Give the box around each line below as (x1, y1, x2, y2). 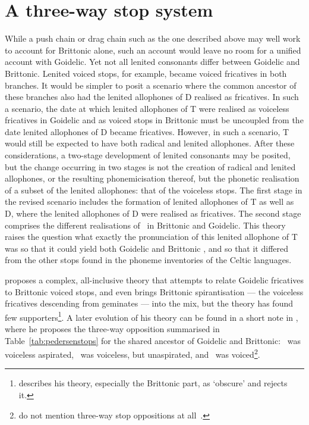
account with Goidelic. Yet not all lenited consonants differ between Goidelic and (5, 55, 300, 68)
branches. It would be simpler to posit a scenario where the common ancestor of (5, 79, 297, 91)
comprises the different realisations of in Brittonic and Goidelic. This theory (5, 218, 286, 231)
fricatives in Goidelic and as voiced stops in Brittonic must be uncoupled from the (5, 114, 304, 126)
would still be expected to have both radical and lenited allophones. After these (5, 137, 295, 149)
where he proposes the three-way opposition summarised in (5, 323, 220, 335)
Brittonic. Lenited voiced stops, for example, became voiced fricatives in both (5, 67, 287, 79)
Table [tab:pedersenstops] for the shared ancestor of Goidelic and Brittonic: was (5, 334, 301, 346)
